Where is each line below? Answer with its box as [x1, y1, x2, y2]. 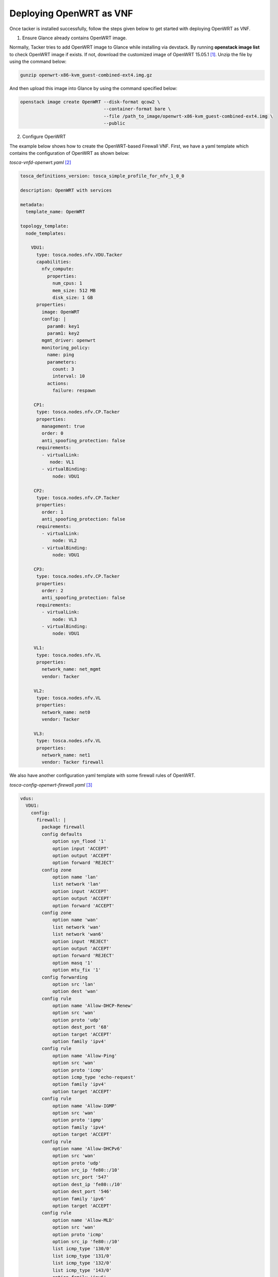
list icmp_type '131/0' [52, 1253, 112, 1259]
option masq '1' [52, 960, 93, 965]
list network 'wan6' [52, 931, 104, 937]
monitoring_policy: [41, 345, 90, 350]
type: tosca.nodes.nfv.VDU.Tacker [36, 252, 122, 257]
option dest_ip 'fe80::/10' [52, 1181, 122, 1187]
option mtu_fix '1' [52, 967, 102, 973]
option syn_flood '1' [52, 838, 107, 844]
